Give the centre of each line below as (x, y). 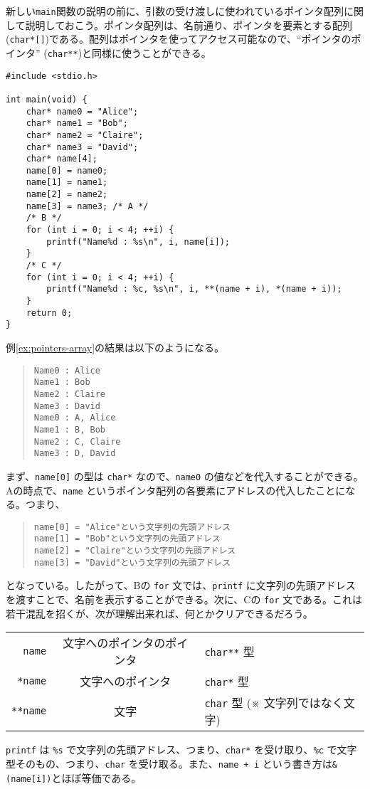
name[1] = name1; (67, 182)
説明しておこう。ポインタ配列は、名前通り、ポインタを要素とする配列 (189, 25)
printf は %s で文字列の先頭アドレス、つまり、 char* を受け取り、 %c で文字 (181, 750)
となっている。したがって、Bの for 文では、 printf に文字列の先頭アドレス (181, 585)
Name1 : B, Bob (70, 429)
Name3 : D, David (75, 454)
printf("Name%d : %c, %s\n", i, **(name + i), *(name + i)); (194, 289)
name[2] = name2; (67, 195)
